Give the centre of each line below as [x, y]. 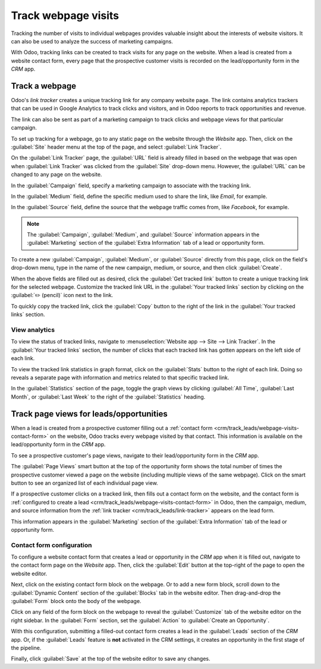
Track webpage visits [65, 15]
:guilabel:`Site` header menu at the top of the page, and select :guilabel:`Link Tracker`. [116, 147]
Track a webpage [44, 86]
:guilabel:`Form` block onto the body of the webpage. [76, 601]
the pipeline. [26, 648]
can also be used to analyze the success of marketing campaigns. [92, 41]
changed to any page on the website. [56, 175]
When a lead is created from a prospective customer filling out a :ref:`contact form [112, 428]
